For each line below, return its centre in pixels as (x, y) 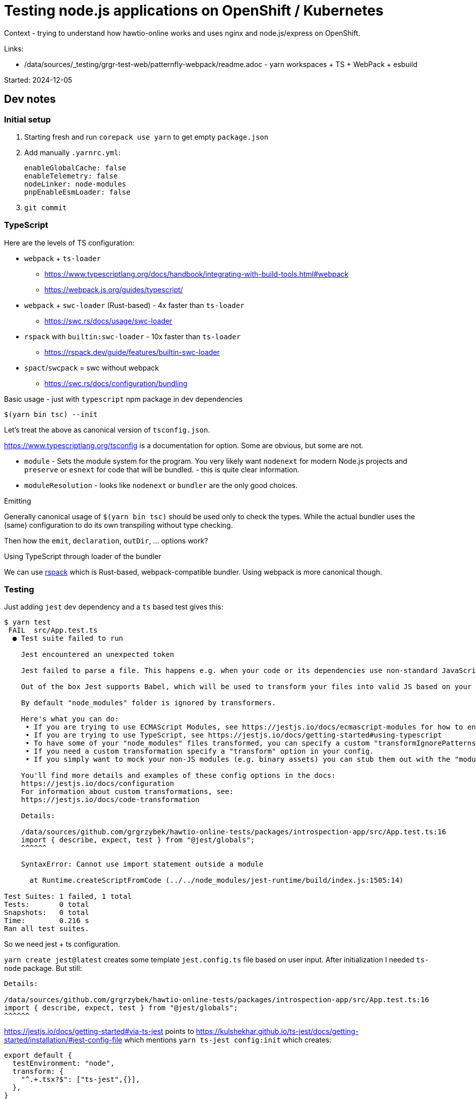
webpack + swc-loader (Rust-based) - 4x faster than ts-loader (134, 305)
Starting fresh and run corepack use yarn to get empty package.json (146, 137)
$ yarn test (27, 622)
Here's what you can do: (70, 719)
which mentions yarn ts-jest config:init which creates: (228, 1040)
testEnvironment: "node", (64, 1063)
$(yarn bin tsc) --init (51, 414)
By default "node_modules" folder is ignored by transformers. (148, 703)
